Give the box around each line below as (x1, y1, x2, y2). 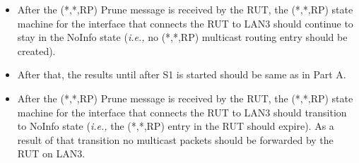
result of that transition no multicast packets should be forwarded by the (17, 132, 334, 147)
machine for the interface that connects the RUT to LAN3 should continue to (17, 16, 353, 30)
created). (17, 43, 56, 58)
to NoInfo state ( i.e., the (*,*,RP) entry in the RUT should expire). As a (17, 119, 334, 133)
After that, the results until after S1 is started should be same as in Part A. (17, 67, 346, 82)
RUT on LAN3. (17, 146, 86, 161)
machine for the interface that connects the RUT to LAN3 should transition (17, 104, 347, 119)
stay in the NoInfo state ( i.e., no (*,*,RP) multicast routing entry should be (17, 30, 348, 44)
